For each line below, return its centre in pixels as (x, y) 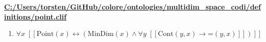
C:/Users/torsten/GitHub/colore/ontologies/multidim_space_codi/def (132, 6)
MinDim (101, 34)
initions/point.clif (35, 16)
